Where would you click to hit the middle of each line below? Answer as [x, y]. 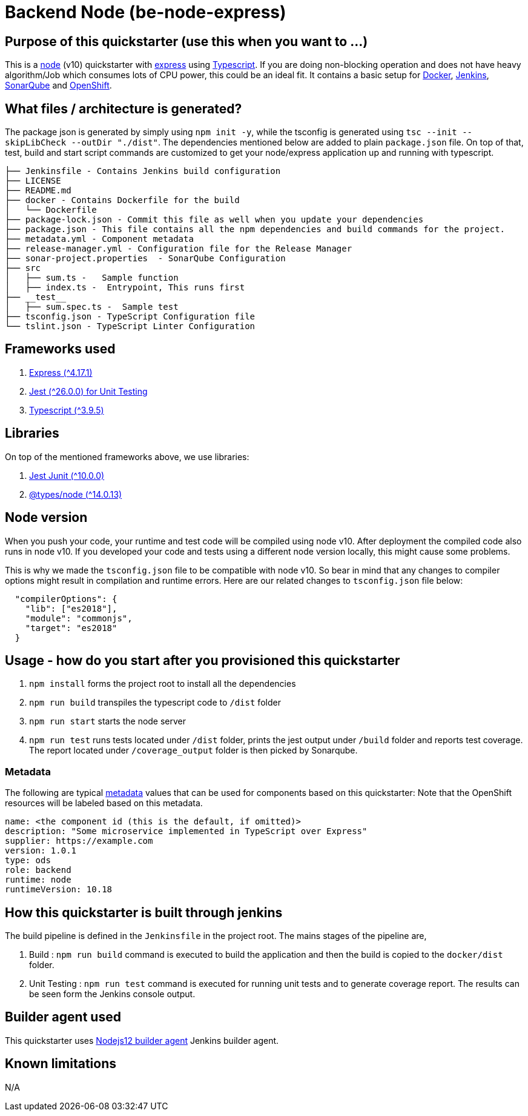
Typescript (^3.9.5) [67, 410]
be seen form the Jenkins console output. [112, 994]
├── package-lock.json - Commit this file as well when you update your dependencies [214, 220]
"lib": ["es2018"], [71, 608]
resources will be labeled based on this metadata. [104, 803]
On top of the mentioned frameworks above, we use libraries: [127, 456]
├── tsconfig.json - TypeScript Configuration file [130, 317]
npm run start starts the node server [108, 721]
